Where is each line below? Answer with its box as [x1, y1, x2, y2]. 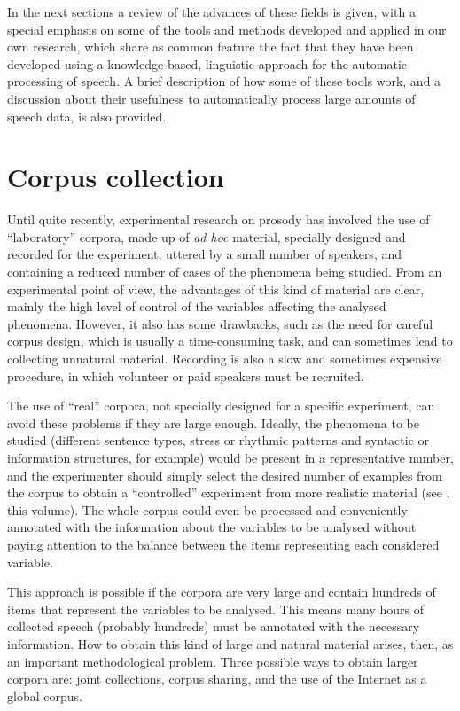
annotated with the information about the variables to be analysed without [7, 518, 417, 536]
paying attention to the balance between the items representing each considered [7, 535, 440, 553]
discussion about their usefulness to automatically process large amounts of [7, 89, 416, 107]
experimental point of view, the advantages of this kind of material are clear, [7, 279, 425, 298]
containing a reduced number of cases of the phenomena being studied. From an [7, 262, 442, 281]
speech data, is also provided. [7, 106, 167, 125]
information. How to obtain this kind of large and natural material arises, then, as [7, 634, 454, 652]
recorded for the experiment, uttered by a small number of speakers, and [7, 245, 402, 263]
